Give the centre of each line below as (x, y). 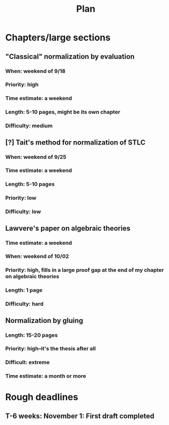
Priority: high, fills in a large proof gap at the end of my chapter (85, 270)
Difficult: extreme (28, 362)
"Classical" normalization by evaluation (70, 56)
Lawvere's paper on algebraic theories (68, 228)
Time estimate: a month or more (46, 376)
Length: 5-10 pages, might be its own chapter (63, 112)
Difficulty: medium (29, 126)
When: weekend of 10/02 (37, 256)
